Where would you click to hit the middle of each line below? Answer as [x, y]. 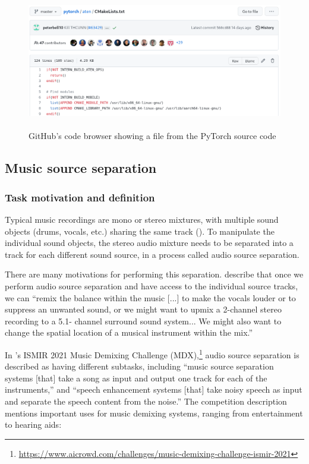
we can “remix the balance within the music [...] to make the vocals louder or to [150, 297]
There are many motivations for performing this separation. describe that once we [154, 274]
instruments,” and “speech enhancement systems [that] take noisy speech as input [154, 389]
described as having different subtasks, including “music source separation [139, 366]
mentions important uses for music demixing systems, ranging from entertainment [154, 413]
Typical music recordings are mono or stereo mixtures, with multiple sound [142, 219]
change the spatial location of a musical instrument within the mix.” [129, 332]
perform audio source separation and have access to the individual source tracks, [152, 285]
